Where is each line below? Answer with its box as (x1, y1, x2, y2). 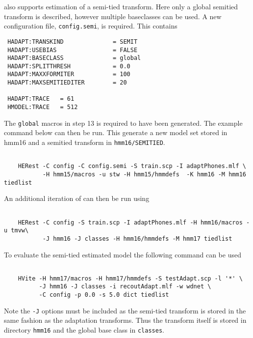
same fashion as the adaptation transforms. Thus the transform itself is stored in (4, 315, 247, 325)
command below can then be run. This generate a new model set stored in (4, 127, 228, 138)
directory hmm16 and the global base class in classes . (4, 324, 164, 335)
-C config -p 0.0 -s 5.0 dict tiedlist (39, 291, 169, 299)
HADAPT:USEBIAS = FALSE (7, 46, 138, 54)
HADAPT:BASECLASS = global (7, 55, 141, 62)
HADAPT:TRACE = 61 (7, 95, 75, 103)
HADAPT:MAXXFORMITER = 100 (7, 71, 130, 78)
